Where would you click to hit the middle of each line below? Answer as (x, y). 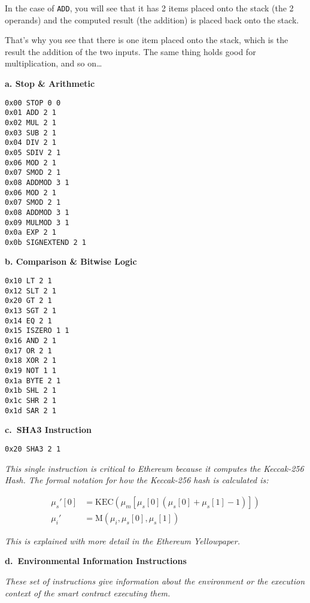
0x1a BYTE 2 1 (33, 381)
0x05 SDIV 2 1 (33, 152)
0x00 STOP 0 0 (33, 103)
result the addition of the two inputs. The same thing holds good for (130, 51)
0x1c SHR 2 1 (31, 400)
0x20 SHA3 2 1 (33, 449)
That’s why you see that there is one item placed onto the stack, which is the (147, 40)
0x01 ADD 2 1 (31, 113)
